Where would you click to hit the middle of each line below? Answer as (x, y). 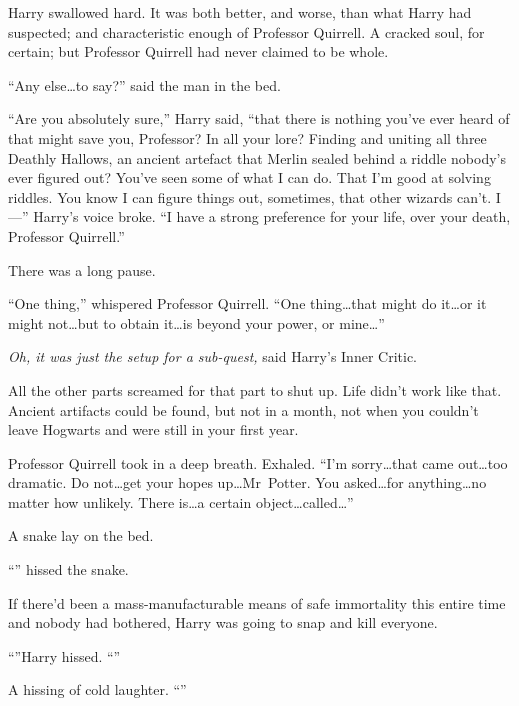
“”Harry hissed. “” (64, 655)
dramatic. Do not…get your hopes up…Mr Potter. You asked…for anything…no (247, 482)
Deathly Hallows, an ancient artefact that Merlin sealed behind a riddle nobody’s (257, 157)
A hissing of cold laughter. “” (97, 689)
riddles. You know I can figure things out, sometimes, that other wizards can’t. (250, 196)
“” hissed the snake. (68, 569)
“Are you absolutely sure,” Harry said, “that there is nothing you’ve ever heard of (259, 118)
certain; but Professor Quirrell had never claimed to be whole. (198, 51)
